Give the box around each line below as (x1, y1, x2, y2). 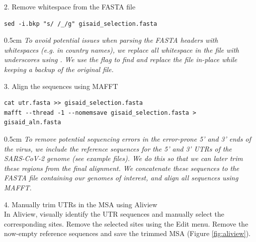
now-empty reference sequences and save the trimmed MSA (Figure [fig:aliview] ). (4, 228, 251, 239)
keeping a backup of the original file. (4, 64, 114, 74)
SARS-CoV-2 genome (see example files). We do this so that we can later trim (4, 153, 243, 163)
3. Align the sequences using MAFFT (4, 81, 118, 91)
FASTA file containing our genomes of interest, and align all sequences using (4, 172, 239, 183)
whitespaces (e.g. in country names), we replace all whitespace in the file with (4, 44, 239, 55)
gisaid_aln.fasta (4, 119, 61, 126)
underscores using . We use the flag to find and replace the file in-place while (4, 54, 237, 65)
